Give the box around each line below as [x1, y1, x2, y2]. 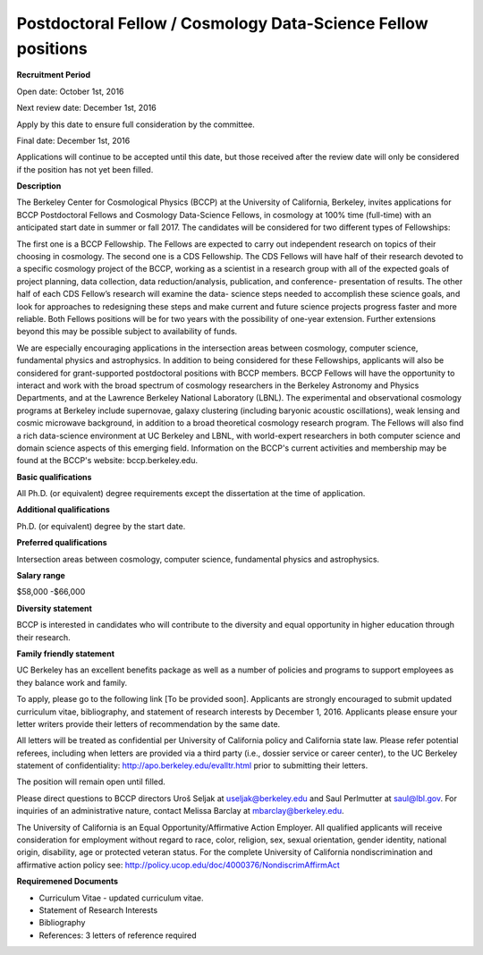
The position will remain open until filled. [16, 776, 165, 787]
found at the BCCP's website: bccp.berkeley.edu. [16, 455, 199, 466]
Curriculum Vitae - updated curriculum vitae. [38, 892, 205, 903]
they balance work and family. [16, 677, 128, 688]
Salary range [16, 570, 66, 581]
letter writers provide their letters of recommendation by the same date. [16, 718, 281, 729]
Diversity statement [16, 603, 93, 613]
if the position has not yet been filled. [16, 164, 154, 174]
